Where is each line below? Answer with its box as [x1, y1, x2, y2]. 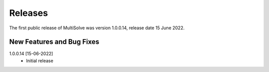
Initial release [26, 58, 53, 64]
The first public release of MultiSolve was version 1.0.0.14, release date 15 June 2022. [9, 25, 185, 31]
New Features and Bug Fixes [9, 38, 100, 46]
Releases [9, 7, 48, 18]
